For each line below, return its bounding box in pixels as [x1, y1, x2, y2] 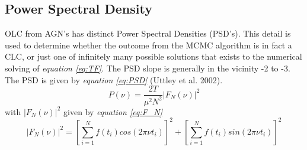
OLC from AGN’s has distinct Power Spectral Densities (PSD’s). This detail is [5, 27, 291, 40]
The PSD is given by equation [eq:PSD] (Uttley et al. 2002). [5, 73, 223, 86]
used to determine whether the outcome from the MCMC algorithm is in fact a [5, 38, 292, 51]
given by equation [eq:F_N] [63, 105, 162, 118]
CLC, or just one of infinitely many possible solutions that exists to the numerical [5, 50, 302, 63]
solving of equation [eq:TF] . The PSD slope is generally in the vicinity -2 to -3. [5, 61, 290, 74]
